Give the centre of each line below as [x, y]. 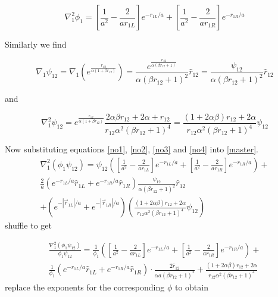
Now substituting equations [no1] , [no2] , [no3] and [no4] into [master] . [132, 149]
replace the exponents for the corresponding [85, 287]
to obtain [191, 287]
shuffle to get [29, 225]
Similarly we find [36, 44]
